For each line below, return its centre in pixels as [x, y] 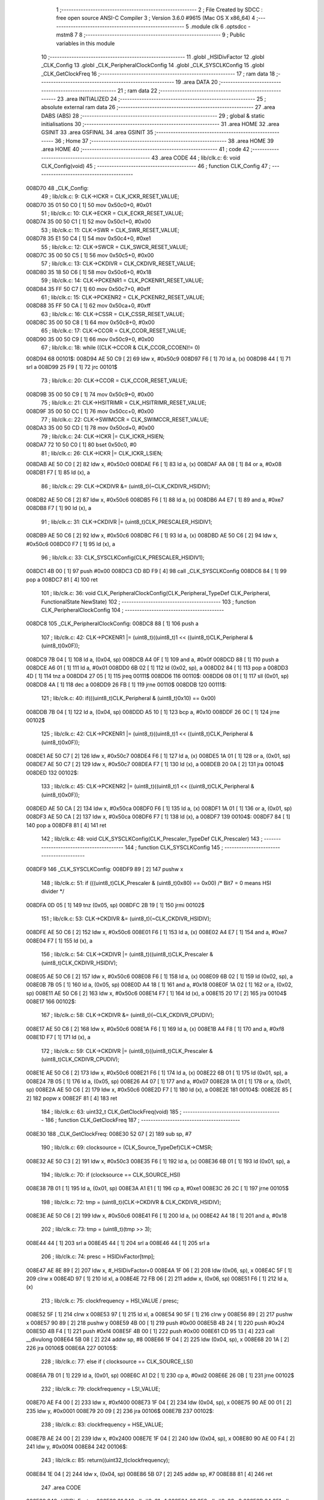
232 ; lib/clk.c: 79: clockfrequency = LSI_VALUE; [100, 1388]
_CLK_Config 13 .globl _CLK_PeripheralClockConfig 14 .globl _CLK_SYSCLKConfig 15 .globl [153, 65]
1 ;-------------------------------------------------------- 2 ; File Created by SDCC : [160, 10]
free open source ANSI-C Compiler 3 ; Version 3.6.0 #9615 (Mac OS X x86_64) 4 [156, 18]
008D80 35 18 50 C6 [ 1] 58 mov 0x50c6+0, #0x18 [89, 272]
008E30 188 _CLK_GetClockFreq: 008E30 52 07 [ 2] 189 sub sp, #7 [109, 1133]
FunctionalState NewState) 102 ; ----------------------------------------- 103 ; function [148, 601]
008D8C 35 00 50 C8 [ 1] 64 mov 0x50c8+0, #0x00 [91, 322]
